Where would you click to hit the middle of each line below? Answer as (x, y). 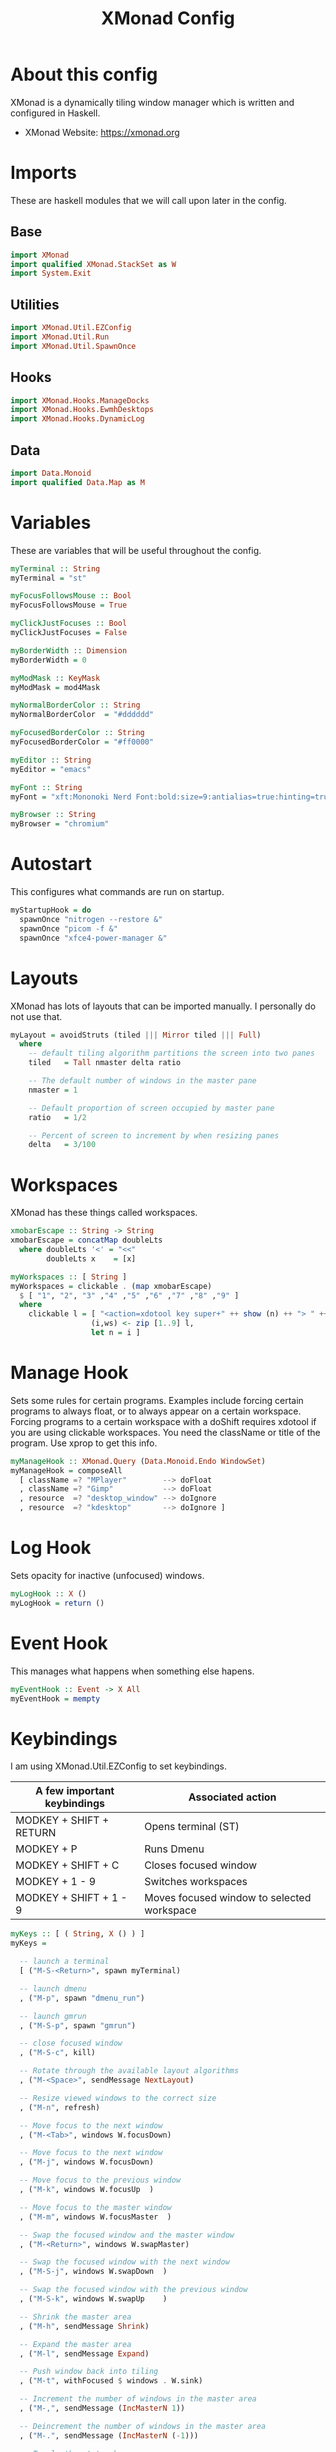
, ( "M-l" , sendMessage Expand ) (84, 2353)
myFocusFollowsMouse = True (69, 605)
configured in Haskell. (55, 113)
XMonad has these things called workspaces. (104, 1213)
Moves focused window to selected (228, 1898)
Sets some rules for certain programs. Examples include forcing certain (157, 1400)
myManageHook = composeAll (66, 1470)
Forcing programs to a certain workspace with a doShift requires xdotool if (163, 1421)
